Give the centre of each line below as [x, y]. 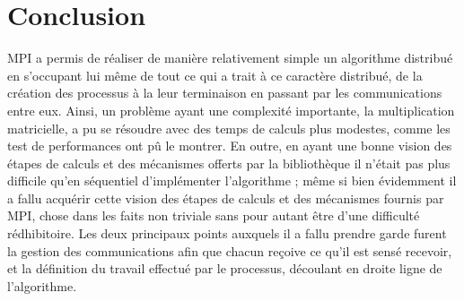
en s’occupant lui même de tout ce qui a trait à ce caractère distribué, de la [215, 75]
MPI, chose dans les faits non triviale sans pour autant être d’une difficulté [214, 215]
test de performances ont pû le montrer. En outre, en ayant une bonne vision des [230, 146]
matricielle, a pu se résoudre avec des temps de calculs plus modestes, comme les [229, 128]
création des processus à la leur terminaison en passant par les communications [225, 93]
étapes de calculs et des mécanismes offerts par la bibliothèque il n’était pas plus [229, 163]
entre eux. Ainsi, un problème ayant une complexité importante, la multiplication [231, 110]
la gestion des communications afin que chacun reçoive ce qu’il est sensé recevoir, [230, 250]
